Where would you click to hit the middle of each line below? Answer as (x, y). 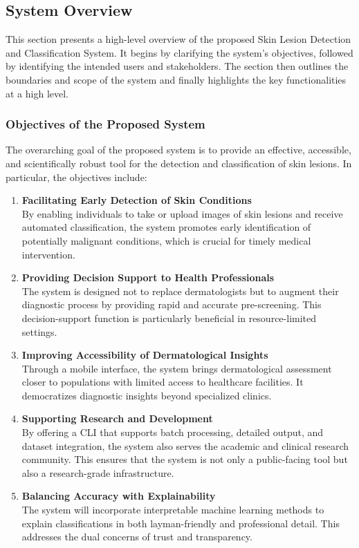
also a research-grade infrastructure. (98, 472)
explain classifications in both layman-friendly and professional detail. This (181, 523)
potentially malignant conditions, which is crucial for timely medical (166, 240)
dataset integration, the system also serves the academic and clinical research (185, 445)
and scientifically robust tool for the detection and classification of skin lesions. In (179, 163)
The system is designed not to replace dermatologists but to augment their (180, 291)
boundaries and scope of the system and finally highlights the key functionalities (176, 79)
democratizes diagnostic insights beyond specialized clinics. (147, 395)
